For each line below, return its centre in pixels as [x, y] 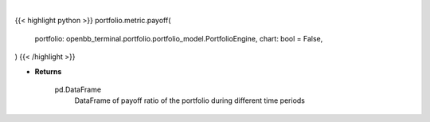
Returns [48, 71]
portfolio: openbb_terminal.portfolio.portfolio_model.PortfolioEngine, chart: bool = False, [179, 38]
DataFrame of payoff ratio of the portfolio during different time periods [190, 100]
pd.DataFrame [78, 89]
